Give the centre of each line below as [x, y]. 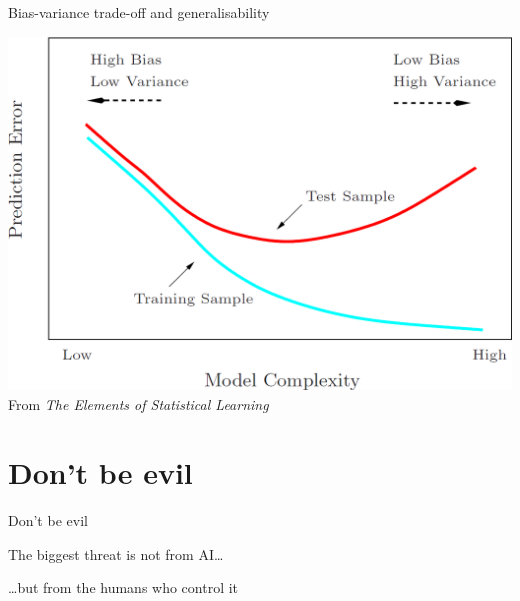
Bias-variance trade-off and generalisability [139, 12]
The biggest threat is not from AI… [116, 553]
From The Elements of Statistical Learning [138, 403]
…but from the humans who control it [123, 587]
